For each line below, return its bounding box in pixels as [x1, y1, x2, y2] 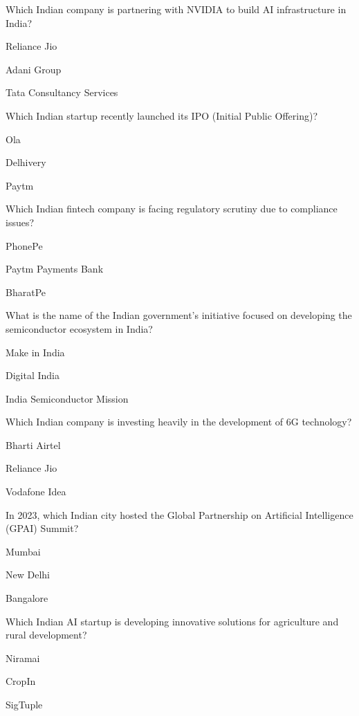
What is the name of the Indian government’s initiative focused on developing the [6, 308, 352, 322]
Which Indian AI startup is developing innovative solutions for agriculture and [6, 614, 339, 628]
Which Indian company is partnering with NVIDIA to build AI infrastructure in [6, 2, 347, 16]
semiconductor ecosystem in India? [6, 321, 153, 336]
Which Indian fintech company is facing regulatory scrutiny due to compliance [6, 201, 338, 216]
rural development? [6, 627, 87, 642]
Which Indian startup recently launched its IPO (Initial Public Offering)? [6, 108, 318, 122]
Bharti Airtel [6, 437, 61, 452]
